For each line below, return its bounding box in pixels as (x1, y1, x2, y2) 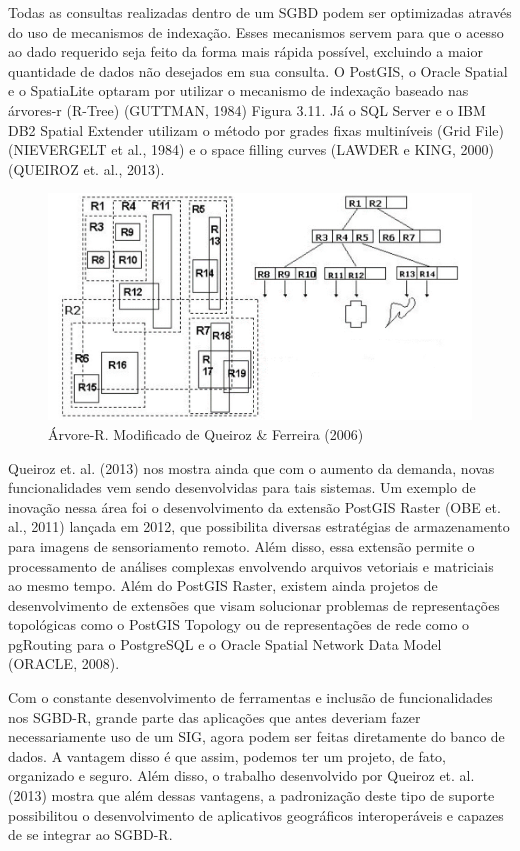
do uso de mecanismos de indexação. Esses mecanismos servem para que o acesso (8, 21, 504, 42)
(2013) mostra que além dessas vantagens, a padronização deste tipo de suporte (8, 785, 495, 806)
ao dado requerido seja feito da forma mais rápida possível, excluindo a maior (8, 41, 483, 62)
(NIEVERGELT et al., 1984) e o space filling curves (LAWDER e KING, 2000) (8, 139, 494, 160)
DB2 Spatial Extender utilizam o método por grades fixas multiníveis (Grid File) (8, 119, 504, 140)
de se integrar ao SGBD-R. (8, 824, 173, 845)
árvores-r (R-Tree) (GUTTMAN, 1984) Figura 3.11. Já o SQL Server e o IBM (8, 99, 486, 120)
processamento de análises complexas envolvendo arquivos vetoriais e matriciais (8, 555, 494, 576)
